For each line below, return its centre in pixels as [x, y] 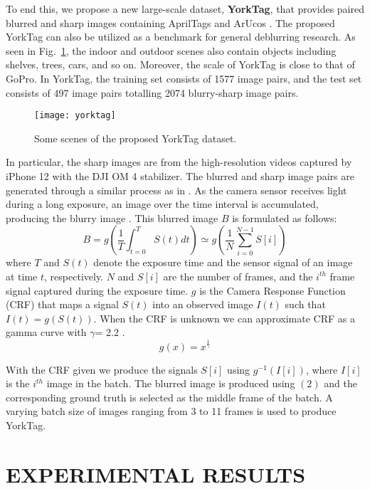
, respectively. [74, 276]
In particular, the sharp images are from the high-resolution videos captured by [179, 162]
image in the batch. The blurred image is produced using [171, 383]
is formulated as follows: [285, 217]
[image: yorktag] [75, 116]
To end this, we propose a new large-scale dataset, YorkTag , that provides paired [185, 9]
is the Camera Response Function [273, 290]
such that [305, 304]
